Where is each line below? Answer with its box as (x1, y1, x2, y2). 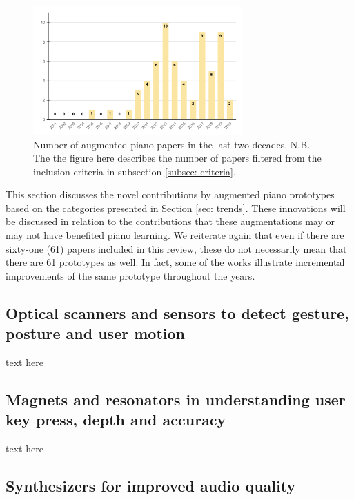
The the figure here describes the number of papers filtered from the (33, 151, 322, 165)
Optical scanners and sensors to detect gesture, (6, 302, 349, 323)
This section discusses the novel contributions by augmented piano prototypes (6, 187, 335, 202)
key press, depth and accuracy (6, 409, 226, 430)
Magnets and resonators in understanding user (6, 389, 346, 410)
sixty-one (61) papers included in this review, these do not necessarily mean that (6, 241, 347, 256)
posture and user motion (6, 323, 185, 344)
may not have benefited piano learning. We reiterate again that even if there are (6, 228, 344, 242)
